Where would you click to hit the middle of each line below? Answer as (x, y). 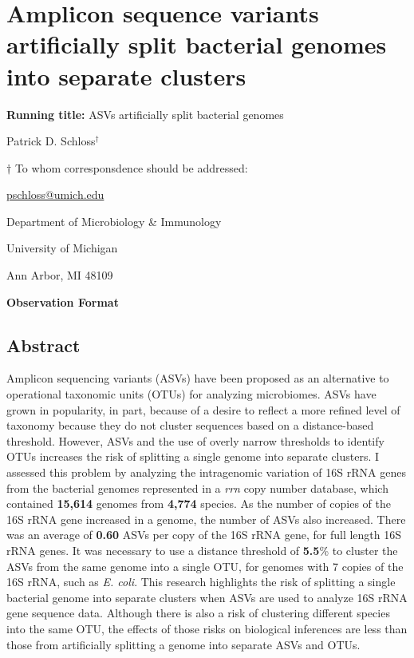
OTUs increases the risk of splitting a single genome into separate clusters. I (193, 456)
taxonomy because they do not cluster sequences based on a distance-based (190, 425)
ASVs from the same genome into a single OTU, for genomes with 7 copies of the (205, 566)
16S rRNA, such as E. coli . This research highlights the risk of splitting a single (201, 582)
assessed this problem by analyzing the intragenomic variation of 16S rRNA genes (206, 472)
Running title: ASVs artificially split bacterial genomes (145, 114)
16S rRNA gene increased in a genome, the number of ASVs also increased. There (206, 519)
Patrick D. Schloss (51, 141)
